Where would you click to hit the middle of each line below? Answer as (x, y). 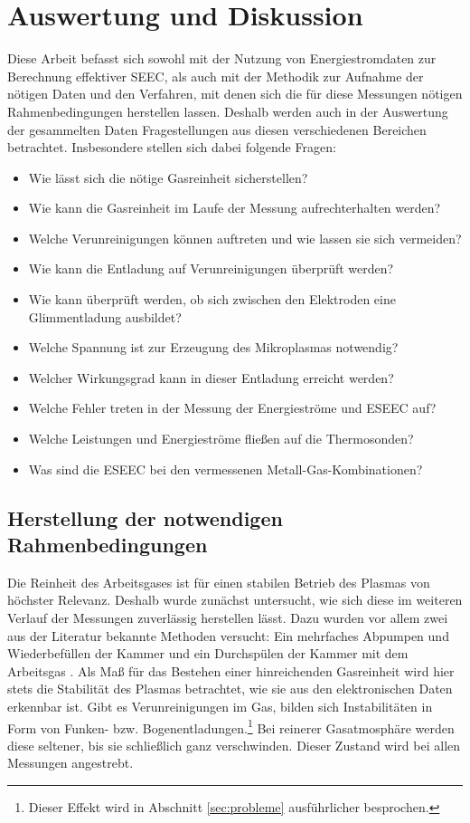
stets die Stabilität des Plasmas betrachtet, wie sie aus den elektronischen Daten (230, 689)
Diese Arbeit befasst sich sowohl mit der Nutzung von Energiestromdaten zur (222, 58)
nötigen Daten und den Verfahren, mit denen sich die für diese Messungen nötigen (235, 94)
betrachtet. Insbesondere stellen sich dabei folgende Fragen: (172, 147)
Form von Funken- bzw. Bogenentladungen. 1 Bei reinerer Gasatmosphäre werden (231, 726)
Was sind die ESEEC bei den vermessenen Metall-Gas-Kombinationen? (226, 469)
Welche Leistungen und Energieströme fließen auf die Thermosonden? (221, 439)
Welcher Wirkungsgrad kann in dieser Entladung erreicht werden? (211, 377)
